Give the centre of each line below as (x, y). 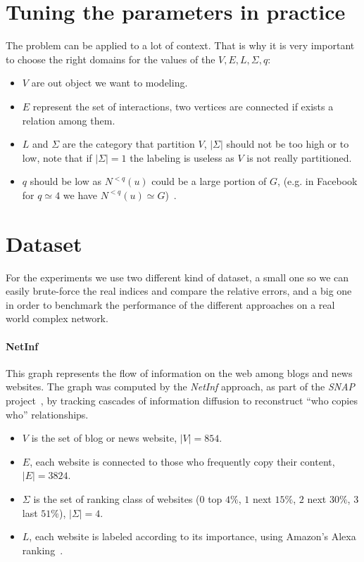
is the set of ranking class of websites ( (117, 498)
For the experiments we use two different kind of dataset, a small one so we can (177, 277)
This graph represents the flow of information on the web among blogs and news (179, 372)
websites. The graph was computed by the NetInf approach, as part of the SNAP (181, 387)
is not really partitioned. (299, 157)
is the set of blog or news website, (104, 438)
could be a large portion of (209, 181)
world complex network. (57, 318)
